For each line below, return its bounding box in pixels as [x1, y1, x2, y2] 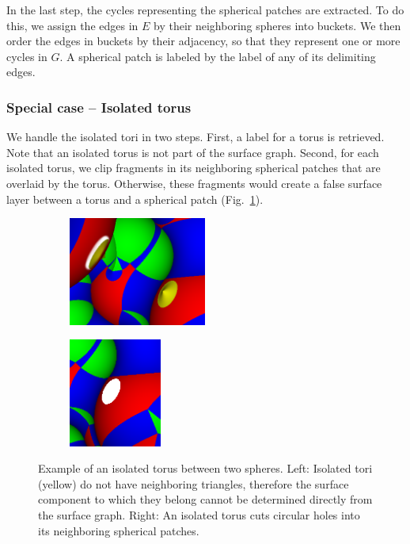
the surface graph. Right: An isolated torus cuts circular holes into [38, 506, 360, 523]
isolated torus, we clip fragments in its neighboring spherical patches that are [6, 159, 381, 176]
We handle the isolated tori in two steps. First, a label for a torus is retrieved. [6, 128, 385, 145]
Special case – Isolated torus [6, 97, 192, 117]
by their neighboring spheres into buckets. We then [154, 17, 401, 33]
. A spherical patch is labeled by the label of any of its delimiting [59, 48, 376, 64]
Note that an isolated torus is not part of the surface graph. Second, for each [6, 144, 379, 160]
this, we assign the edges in [6, 17, 139, 33]
